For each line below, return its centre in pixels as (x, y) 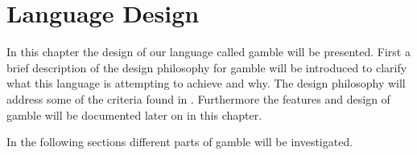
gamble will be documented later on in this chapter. (134, 114)
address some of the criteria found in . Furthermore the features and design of (198, 98)
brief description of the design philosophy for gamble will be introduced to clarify (207, 67)
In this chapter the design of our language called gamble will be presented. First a (208, 52)
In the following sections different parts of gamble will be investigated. (180, 142)
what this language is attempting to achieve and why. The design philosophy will (206, 83)
